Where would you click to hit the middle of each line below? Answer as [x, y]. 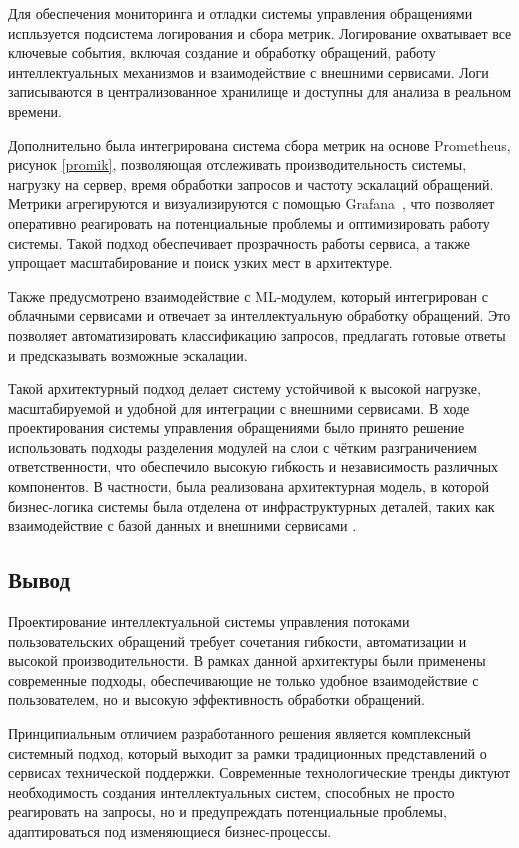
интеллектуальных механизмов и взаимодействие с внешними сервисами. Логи [248, 71]
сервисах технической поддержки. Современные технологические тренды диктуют [259, 772]
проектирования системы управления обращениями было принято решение [236, 427]
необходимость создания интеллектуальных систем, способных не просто [231, 791]
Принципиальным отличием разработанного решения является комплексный [239, 733]
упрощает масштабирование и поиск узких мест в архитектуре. [200, 262]
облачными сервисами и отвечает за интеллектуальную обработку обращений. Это [259, 315]
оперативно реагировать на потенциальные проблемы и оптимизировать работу [249, 222]
